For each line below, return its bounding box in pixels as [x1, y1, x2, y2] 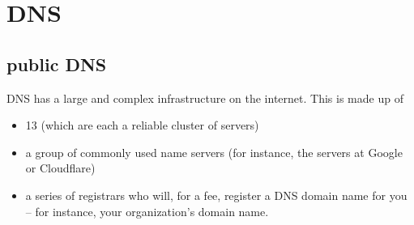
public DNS [6, 51, 107, 76]
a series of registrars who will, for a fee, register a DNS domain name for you [25, 186, 408, 203]
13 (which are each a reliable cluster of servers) [25, 117, 259, 134]
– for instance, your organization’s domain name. [25, 202, 269, 219]
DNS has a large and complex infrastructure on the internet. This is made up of [6, 89, 403, 106]
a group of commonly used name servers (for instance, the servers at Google [25, 143, 403, 160]
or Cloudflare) [25, 159, 96, 176]
